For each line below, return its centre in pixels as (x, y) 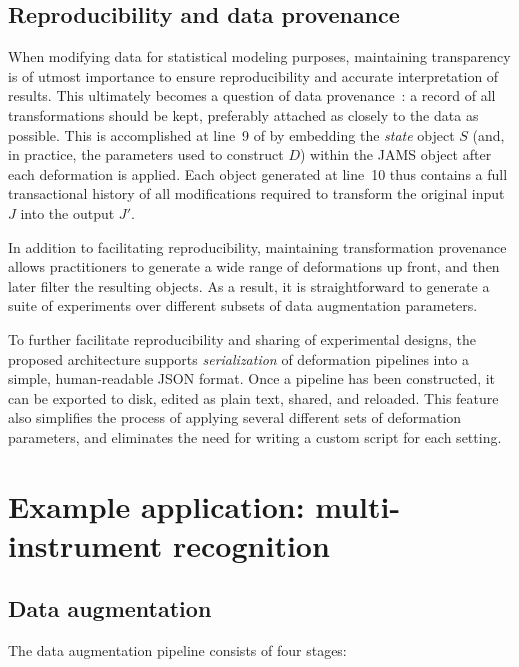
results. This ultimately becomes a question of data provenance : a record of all (252, 95)
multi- (358, 505)
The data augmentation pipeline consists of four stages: (177, 650)
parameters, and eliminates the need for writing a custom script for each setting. (255, 436)
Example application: (156, 505)
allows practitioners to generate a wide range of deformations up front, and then (254, 266)
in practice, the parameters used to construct (146, 154)
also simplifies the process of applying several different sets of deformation (235, 417)
